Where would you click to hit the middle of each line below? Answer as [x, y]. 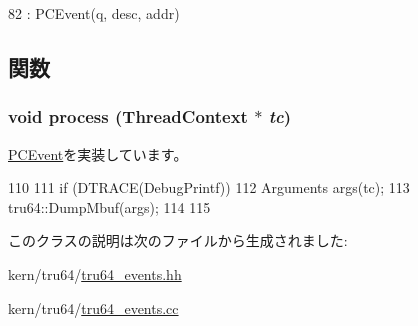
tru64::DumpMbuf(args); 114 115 [109, 206]
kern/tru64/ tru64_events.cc [93, 307]
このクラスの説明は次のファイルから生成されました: [178, 240]
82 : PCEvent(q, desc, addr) [94, 13]
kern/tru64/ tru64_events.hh [95, 273]
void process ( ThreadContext [128, 116]
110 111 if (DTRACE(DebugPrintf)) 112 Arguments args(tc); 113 [209, 187]
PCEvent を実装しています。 [98, 153]
